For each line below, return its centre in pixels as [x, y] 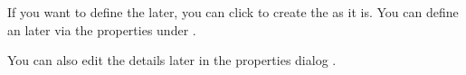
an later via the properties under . [102, 29]
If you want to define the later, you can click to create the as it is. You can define [233, 12]
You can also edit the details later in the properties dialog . [172, 60]
